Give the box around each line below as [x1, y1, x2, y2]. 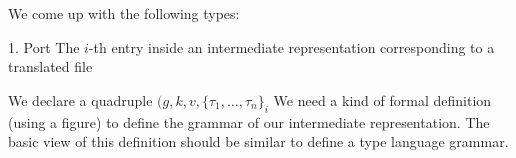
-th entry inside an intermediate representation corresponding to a [88, 36, 495, 57]
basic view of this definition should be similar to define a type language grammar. [8, 131, 509, 152]
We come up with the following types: [8, 3, 240, 23]
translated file [8, 56, 93, 77]
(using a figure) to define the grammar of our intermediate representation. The [8, 111, 490, 132]
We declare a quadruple [8, 89, 153, 110]
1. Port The [8, 36, 80, 57]
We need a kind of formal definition [273, 89, 492, 110]
